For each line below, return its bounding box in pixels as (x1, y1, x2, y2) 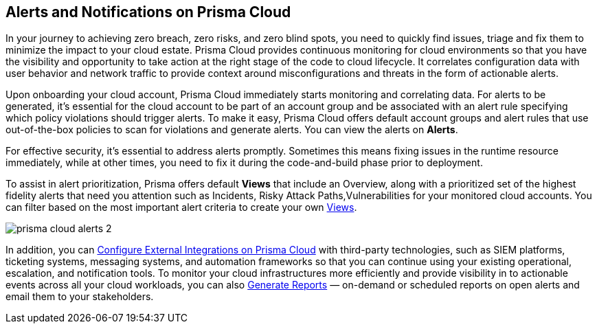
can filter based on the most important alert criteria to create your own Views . (5, 201, 357, 214)
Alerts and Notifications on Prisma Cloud (5, 3, 291, 21)
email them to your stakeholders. (5, 291, 154, 303)
